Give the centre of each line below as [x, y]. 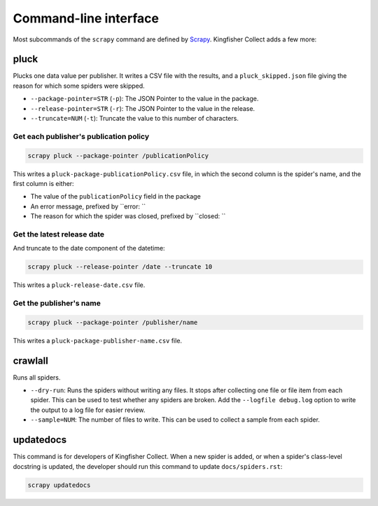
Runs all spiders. [37, 377]
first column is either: [43, 183]
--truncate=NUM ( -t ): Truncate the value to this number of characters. [135, 119]
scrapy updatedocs [59, 485]
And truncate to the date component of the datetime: [89, 248]
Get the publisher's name [57, 303]
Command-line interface [86, 18]
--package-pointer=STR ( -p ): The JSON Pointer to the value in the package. [145, 99]
